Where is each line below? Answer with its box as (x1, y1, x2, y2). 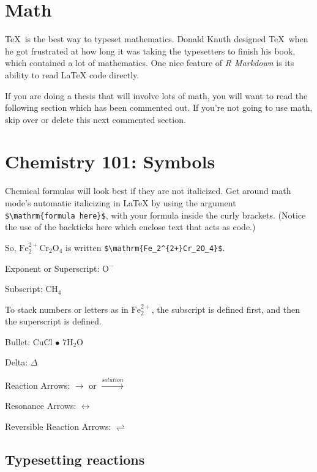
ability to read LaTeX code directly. (5, 68, 140, 81)
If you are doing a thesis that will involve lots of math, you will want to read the (5, 89, 308, 102)
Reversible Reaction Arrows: (5, 420, 111, 433)
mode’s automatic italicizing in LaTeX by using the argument (5, 197, 236, 209)
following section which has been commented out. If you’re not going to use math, (5, 101, 313, 114)
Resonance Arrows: (5, 399, 76, 412)
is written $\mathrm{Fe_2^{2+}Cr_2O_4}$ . (65, 241, 225, 253)
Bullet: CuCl (5, 335, 53, 348)
